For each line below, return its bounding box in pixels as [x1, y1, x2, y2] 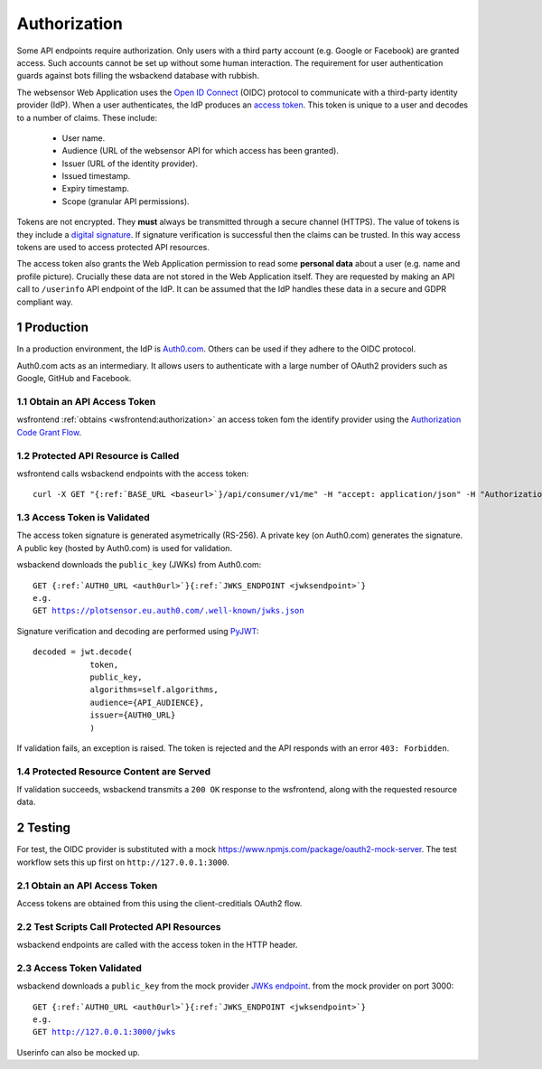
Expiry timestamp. [61, 183, 130, 194]
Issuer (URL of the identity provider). [61, 158, 199, 169]
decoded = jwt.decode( [33, 647, 134, 657]
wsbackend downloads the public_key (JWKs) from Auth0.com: [16, 559, 262, 570]
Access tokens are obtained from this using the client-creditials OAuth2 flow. [16, 897, 303, 908]
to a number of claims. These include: [16, 112, 158, 123]
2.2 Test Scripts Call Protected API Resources [16, 920, 221, 933]
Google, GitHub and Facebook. [16, 373, 132, 384]
